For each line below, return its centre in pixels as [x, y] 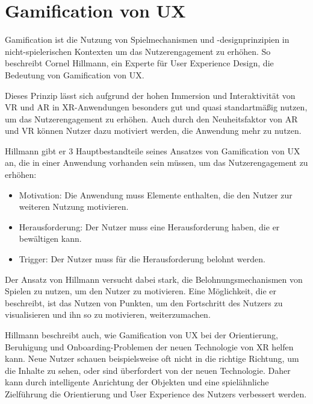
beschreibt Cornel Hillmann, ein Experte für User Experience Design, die [139, 63]
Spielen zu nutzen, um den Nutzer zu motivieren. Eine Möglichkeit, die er [141, 291]
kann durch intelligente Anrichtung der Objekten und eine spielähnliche [137, 382]
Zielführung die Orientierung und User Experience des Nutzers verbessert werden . [156, 393]
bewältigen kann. [50, 238]
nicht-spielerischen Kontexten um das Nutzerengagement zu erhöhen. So [138, 51]
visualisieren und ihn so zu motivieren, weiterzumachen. [108, 314]
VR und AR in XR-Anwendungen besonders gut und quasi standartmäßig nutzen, [156, 107]
